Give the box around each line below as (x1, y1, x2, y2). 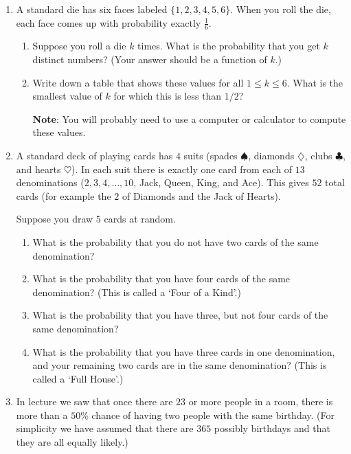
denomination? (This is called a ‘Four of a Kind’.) (32, 284, 241, 299)
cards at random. (104, 212, 176, 226)
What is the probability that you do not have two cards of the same (32, 234, 319, 249)
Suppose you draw (16, 212, 93, 226)
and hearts (16, 161, 61, 176)
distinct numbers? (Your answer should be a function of (32, 52, 267, 67)
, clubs (304, 148, 332, 162)
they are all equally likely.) (16, 435, 128, 449)
